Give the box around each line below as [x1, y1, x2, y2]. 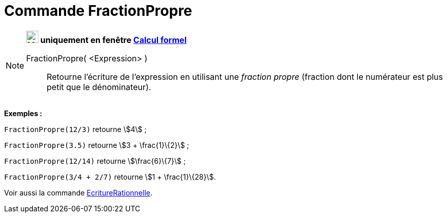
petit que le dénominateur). [47, 81, 151, 92]
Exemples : [4, 108, 43, 118]
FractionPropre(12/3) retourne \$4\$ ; [4, 124, 147, 134]
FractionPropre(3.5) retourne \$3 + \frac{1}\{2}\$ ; [4, 140, 189, 149]
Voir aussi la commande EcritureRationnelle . [4, 188, 153, 197]
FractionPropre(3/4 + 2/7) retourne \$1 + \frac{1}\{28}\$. [4, 172, 216, 181]
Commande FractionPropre [4, 2, 192, 19]
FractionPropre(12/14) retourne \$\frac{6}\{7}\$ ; [4, 156, 186, 165]
